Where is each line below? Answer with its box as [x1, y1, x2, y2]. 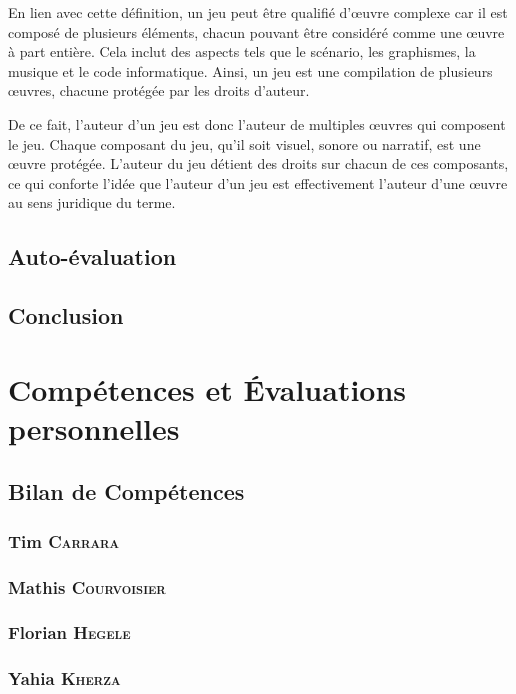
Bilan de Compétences [8, 476, 245, 507]
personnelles [8, 407, 180, 448]
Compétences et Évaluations [8, 368, 407, 409]
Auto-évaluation [8, 241, 177, 272]
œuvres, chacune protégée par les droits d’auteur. [8, 80, 310, 101]
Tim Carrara [8, 528, 120, 553]
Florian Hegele [8, 620, 131, 645]
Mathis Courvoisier [8, 574, 166, 599]
